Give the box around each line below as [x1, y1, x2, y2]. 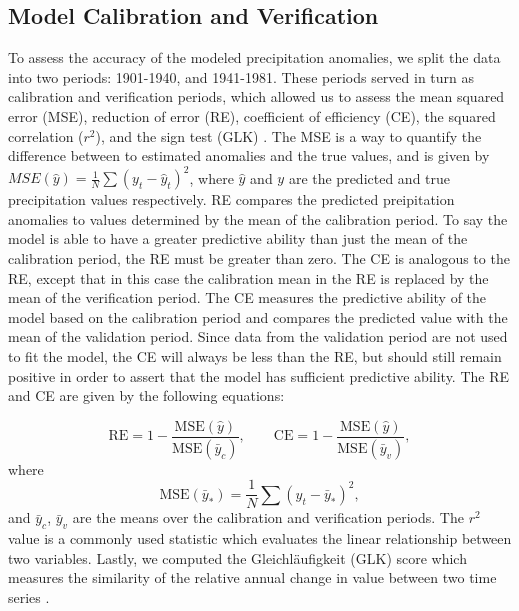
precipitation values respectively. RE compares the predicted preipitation [8, 189, 455, 210]
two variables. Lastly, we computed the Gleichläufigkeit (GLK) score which [8, 547, 467, 568]
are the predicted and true [288, 167, 451, 188]
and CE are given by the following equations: [8, 385, 285, 406]
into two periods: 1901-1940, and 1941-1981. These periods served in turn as [8, 66, 475, 87]
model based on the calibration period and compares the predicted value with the [8, 306, 508, 327]
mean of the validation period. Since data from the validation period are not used [8, 326, 508, 347]
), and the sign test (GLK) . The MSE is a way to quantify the [95, 125, 482, 146]
